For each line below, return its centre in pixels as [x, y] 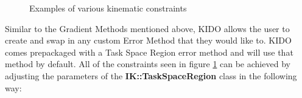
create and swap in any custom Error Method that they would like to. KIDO [148, 40]
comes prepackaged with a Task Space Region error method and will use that [149, 52]
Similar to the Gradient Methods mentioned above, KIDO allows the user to [147, 28]
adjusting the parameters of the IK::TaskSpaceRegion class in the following [151, 75]
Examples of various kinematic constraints [108, 8]
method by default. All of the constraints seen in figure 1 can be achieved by [148, 64]
